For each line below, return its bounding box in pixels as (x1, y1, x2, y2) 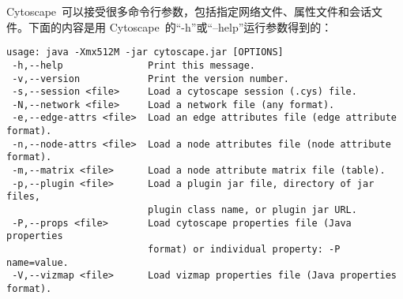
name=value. (6, 256, 69, 268)
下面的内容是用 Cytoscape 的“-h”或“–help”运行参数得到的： (28, 18, 333, 35)
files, (6, 191, 40, 203)
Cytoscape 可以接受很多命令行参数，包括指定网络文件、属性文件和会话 (6, 3, 372, 19)
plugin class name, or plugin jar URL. (147, 204, 357, 216)
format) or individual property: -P (147, 244, 341, 256)
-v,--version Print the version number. (12, 73, 289, 84)
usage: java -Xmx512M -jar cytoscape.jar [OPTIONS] (6, 47, 284, 58)
